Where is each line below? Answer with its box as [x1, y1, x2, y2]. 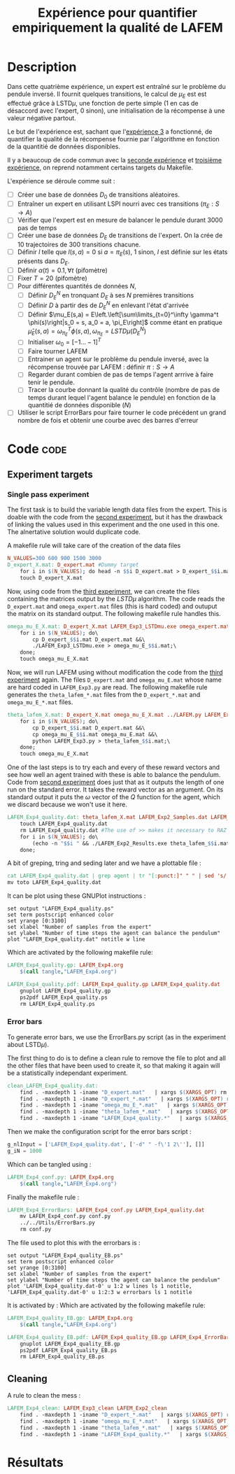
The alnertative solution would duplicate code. [7, 528, 141, 536]
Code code [7, 441, 67, 456]
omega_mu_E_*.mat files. [7, 698, 73, 706]
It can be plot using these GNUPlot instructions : [7, 892, 146, 900]
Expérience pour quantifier [37, 5, 198, 21]
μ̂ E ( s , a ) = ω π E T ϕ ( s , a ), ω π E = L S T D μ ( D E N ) [27, 325, 147, 337]
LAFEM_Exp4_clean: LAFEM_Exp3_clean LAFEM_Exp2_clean [7, 1405, 168, 1412]
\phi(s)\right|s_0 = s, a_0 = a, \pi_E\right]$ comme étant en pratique [27, 318, 222, 326]
